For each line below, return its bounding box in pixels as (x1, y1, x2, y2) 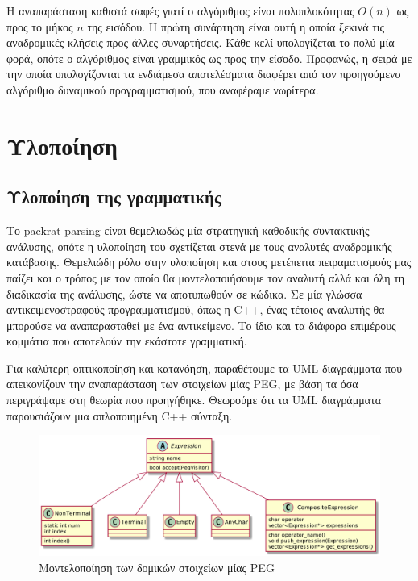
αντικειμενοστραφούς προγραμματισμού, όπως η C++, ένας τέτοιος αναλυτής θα (6, 301, 385, 318)
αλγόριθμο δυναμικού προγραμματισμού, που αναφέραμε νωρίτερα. (6, 81, 319, 98)
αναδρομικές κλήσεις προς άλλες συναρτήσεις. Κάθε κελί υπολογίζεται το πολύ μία (6, 34, 395, 51)
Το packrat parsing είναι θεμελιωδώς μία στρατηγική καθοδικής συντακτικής (6, 222, 370, 239)
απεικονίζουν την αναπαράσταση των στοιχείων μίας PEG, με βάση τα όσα (6, 375, 358, 392)
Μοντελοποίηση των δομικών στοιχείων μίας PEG (39, 558, 275, 575)
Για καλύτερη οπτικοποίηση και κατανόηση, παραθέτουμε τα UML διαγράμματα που (6, 359, 403, 376)
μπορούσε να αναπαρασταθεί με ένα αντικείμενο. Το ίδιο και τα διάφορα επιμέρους (6, 316, 396, 333)
